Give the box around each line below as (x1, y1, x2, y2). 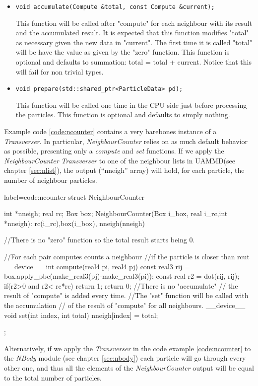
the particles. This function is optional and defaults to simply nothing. (15, 109, 230, 120)
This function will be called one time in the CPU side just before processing (15, 99, 247, 110)
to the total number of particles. (4, 372, 102, 383)
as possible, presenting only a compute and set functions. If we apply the (4, 146, 224, 156)
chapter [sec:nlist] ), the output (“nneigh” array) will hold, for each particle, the (4, 165, 245, 175)
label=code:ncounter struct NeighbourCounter (4, 191, 145, 202)
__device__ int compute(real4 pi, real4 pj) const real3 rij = (4, 261, 190, 271)
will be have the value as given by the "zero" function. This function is (15, 47, 230, 57)
